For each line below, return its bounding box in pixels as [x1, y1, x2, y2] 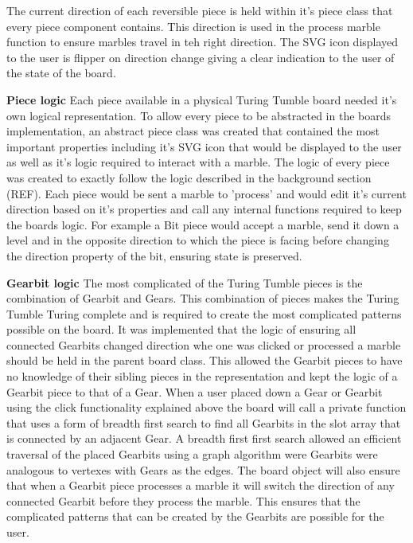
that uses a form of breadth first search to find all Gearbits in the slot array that [6, 414, 401, 431]
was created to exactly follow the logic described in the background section [6, 169, 372, 186]
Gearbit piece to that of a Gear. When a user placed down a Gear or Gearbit [6, 383, 383, 400]
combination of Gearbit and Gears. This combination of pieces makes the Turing [6, 290, 399, 307]
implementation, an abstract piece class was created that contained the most [6, 123, 380, 139]
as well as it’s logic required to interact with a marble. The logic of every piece [6, 154, 390, 170]
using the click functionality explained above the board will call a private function [6, 399, 407, 416]
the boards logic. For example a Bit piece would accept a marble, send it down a [6, 216, 399, 232]
